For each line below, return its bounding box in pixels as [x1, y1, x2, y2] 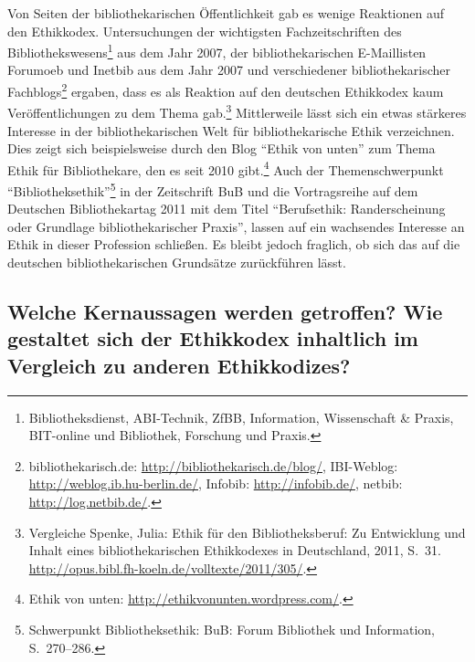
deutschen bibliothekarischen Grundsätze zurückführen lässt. [7, 253, 346, 271]
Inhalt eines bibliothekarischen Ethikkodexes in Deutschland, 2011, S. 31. [28, 541, 441, 560]
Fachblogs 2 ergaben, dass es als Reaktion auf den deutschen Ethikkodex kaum [7, 79, 444, 100]
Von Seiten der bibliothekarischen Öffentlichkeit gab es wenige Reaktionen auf [7, 4, 444, 22]
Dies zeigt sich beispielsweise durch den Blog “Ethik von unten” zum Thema [7, 139, 436, 158]
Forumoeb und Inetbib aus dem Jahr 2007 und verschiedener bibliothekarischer [7, 60, 451, 79]
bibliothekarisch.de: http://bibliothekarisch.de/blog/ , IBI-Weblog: [28, 456, 398, 475]
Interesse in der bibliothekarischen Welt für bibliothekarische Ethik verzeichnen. [7, 121, 455, 140]
